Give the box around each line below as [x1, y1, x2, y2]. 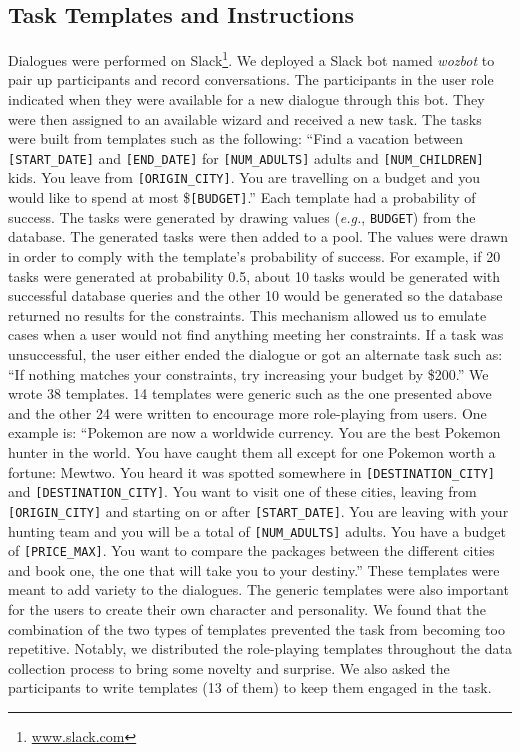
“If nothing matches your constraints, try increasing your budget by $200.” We [8, 363, 489, 384]
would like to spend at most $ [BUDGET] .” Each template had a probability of [8, 187, 476, 208]
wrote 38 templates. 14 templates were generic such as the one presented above [8, 383, 492, 404]
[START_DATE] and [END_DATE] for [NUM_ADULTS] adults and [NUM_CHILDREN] [8, 147, 484, 168]
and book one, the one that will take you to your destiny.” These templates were [8, 559, 500, 580]
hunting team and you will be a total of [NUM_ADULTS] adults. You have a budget [8, 520, 506, 541]
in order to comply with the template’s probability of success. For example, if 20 [8, 246, 501, 267]
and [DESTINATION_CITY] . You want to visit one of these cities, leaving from [8, 481, 477, 502]
